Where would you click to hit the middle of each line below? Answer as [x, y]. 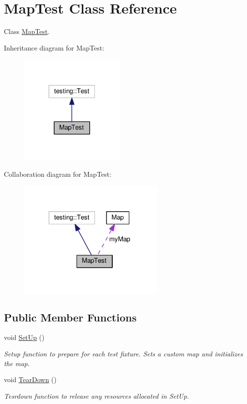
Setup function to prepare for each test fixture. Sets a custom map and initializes [123, 353]
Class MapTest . [27, 31]
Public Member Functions [70, 317]
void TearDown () [30, 379]
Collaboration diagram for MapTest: [58, 174]
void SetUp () [24, 337]
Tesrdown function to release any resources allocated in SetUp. [97, 396]
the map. [17, 363]
